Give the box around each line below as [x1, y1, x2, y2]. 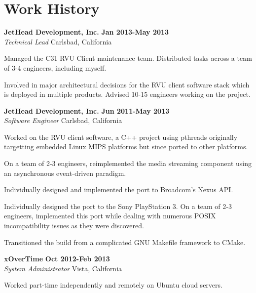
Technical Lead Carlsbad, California [4, 36, 112, 46]
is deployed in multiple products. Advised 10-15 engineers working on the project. [4, 89, 251, 99]
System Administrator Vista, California [4, 263, 122, 273]
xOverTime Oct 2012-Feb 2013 [4, 253, 110, 264]
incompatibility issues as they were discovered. [4, 220, 144, 231]
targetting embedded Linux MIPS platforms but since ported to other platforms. [4, 141, 248, 152]
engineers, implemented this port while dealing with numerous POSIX [4, 210, 216, 221]
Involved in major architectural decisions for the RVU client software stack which [4, 79, 250, 89]
